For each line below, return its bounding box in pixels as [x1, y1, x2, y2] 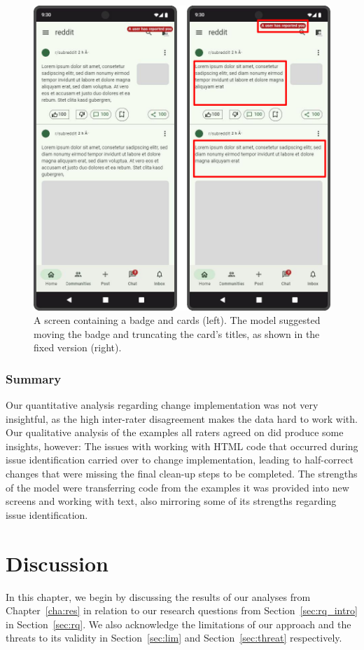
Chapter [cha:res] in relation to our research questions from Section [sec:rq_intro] [6, 603, 358, 618]
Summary [6, 370, 62, 387]
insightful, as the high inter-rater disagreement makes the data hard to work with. [6, 411, 358, 426]
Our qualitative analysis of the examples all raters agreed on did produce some [6, 425, 344, 440]
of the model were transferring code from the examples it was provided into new [6, 480, 349, 494]
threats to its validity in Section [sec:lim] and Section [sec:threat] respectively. [6, 630, 342, 645]
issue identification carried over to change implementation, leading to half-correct [6, 452, 353, 467]
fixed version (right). [34, 340, 122, 355]
